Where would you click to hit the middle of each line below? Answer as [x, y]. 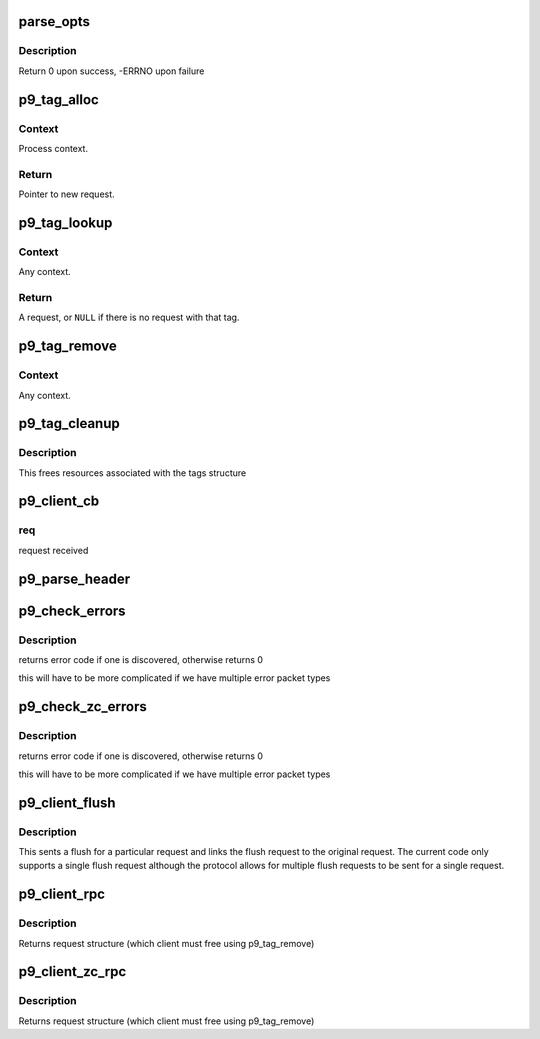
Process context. [53, 148]
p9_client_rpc [61, 894]
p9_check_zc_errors [82, 706]
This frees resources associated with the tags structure [132, 472]
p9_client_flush [67, 802]
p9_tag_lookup [65, 222]
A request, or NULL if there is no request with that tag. [129, 317]
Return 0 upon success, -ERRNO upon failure [111, 71]
